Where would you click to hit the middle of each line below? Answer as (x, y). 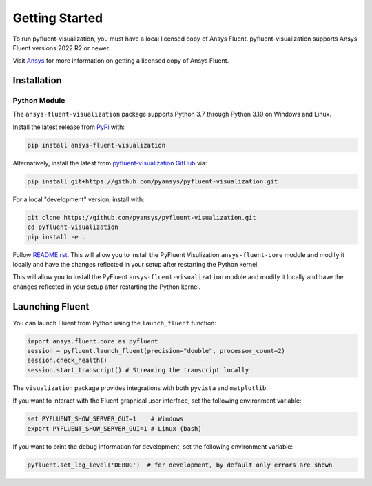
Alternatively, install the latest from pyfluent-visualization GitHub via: (110, 163)
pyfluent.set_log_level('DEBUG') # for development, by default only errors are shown (180, 465)
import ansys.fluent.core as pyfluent (93, 341)
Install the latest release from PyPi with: (69, 127)
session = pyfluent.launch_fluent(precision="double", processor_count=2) (156, 351)
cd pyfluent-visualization (73, 227)
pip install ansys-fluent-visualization (96, 145)
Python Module (39, 101)
